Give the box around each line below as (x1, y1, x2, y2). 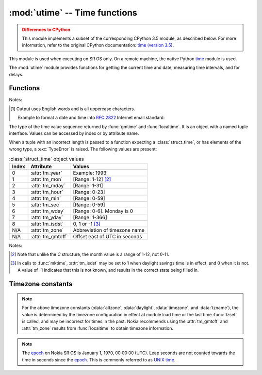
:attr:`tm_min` (31, 195, 61, 201)
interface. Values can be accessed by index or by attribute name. (9, 130, 139, 136)
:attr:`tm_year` (31, 169, 63, 176)
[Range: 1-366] (73, 214, 107, 221)
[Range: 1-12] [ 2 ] (73, 176, 111, 182)
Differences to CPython (22, 27, 70, 33)
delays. (9, 71, 24, 77)
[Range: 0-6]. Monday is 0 (73, 208, 133, 214)
